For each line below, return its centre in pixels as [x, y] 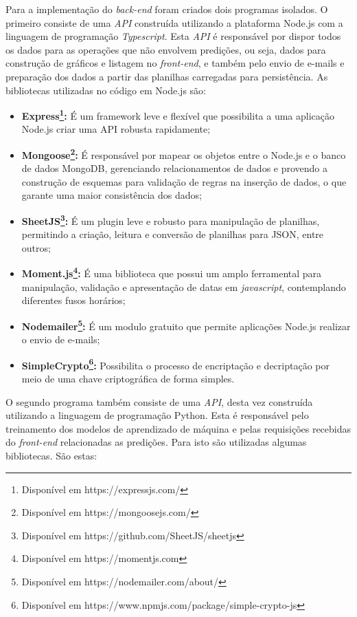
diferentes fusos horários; [73, 300]
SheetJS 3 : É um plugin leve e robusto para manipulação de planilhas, [171, 220]
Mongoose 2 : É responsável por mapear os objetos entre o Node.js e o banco [184, 154]
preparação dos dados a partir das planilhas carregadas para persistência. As [167, 76]
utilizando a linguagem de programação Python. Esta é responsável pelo [157, 415]
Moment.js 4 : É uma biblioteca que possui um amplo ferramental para [172, 272]
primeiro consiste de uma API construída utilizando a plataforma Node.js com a [174, 22]
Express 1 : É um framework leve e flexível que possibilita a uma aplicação [178, 115]
